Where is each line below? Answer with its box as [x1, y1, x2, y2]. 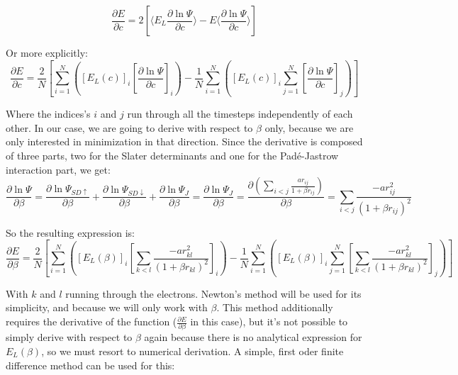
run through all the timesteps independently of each [127, 106, 353, 121]
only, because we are [264, 120, 354, 135]
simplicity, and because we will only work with [6, 300, 208, 315]
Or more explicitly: [6, 45, 88, 60]
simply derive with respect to [6, 330, 133, 345]
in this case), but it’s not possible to [190, 314, 348, 329]
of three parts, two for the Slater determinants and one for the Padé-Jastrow [6, 148, 339, 163]
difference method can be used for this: [6, 357, 175, 372]
